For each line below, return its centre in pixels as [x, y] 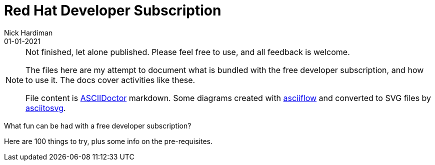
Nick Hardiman [28, 32]
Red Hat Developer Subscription [113, 10]
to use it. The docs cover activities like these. [110, 80]
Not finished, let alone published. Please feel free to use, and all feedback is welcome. [188, 52]
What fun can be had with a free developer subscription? [98, 125]
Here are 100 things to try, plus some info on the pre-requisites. [108, 141]
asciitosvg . [46, 108]
